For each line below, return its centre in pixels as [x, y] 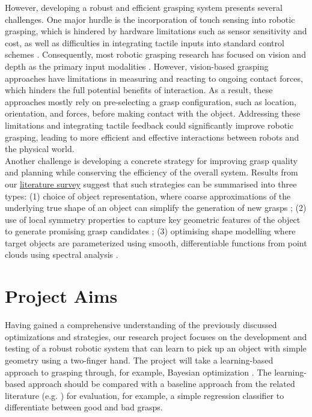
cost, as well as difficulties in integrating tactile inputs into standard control [145, 42]
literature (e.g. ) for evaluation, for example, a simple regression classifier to [145, 395]
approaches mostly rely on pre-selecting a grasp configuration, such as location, [151, 101]
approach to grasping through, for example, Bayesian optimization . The [138, 372]
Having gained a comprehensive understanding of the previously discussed [141, 325]
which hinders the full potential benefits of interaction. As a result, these [139, 90]
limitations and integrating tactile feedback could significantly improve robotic [149, 125]
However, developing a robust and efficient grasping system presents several [144, 7]
